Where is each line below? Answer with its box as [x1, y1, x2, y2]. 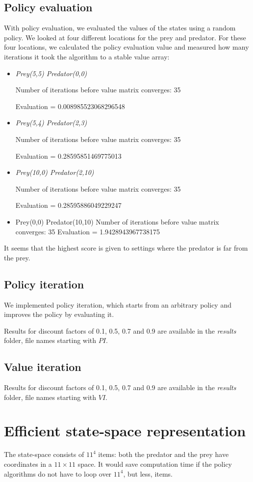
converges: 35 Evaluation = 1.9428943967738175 [15, 226, 160, 236]
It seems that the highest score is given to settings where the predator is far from [4, 243, 248, 253]
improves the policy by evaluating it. [4, 309, 114, 319]
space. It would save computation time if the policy [77, 458, 232, 469]
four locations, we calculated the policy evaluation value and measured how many [4, 42, 249, 52]
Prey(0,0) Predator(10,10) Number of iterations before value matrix [15, 216, 219, 227]
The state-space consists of [4, 449, 84, 459]
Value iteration [4, 359, 81, 374]
